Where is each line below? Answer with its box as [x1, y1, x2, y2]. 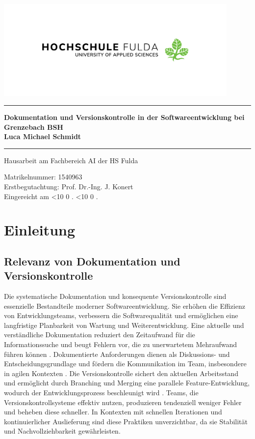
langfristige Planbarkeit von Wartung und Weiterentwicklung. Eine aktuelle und [4, 320, 244, 330]
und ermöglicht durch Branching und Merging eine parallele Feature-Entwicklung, [4, 378, 250, 388]
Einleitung [4, 220, 76, 240]
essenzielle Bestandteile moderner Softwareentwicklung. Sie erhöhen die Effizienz [4, 300, 245, 311]
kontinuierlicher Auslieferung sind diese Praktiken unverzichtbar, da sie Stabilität [4, 416, 248, 426]
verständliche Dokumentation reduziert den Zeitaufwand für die [4, 329, 195, 340]
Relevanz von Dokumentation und [4, 253, 180, 268]
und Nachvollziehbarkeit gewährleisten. [4, 426, 121, 436]
